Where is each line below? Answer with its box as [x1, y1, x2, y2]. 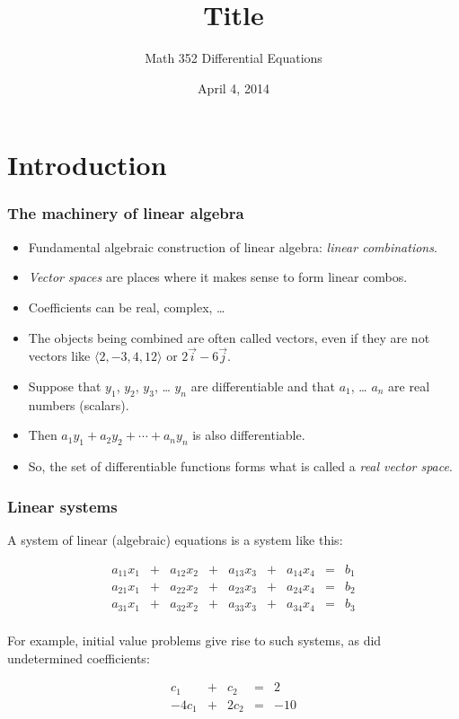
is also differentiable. [192, 425, 305, 444]
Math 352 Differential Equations [145, 48, 322, 67]
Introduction [7, 146, 167, 183]
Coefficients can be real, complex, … [28, 297, 225, 316]
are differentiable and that [190, 376, 336, 395]
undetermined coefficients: [7, 648, 150, 667]
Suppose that [28, 376, 102, 395]
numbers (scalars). [28, 395, 129, 414]
